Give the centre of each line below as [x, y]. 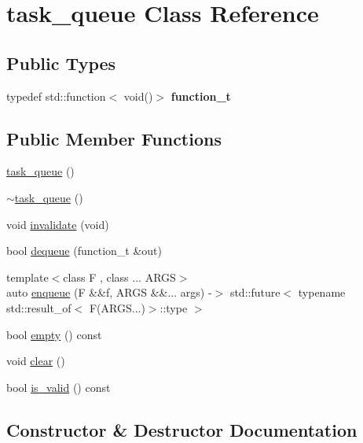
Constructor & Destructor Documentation [182, 429]
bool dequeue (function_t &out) [84, 251]
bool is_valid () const [59, 387]
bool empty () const [54, 334]
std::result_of [39, 307]
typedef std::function [56, 96]
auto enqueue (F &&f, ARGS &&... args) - [109, 292]
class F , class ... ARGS [119, 277]
